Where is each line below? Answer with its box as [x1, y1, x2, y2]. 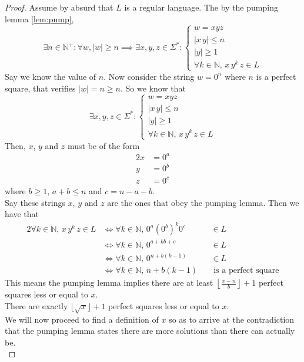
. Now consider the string [103, 70, 195, 82]
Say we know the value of [5, 70, 96, 82]
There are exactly [5, 299, 68, 312]
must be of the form [67, 139, 140, 151]
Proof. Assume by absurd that [5, 1, 113, 13]
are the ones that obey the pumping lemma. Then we [107, 196, 299, 208]
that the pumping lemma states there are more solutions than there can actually [5, 324, 295, 337]
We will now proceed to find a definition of [5, 313, 159, 325]
